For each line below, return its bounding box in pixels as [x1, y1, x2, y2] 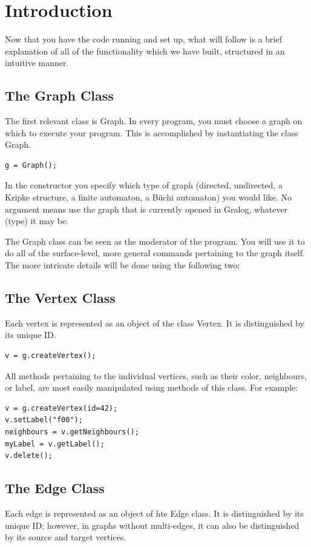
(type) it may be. [5, 214, 68, 227]
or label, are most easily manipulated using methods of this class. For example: [5, 381, 298, 394]
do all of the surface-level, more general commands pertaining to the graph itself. [5, 247, 305, 259]
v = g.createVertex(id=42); [5, 403, 118, 413]
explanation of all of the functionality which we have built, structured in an [5, 44, 285, 57]
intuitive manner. [5, 56, 69, 69]
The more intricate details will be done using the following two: [5, 259, 240, 271]
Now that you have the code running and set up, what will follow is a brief [5, 33, 282, 45]
